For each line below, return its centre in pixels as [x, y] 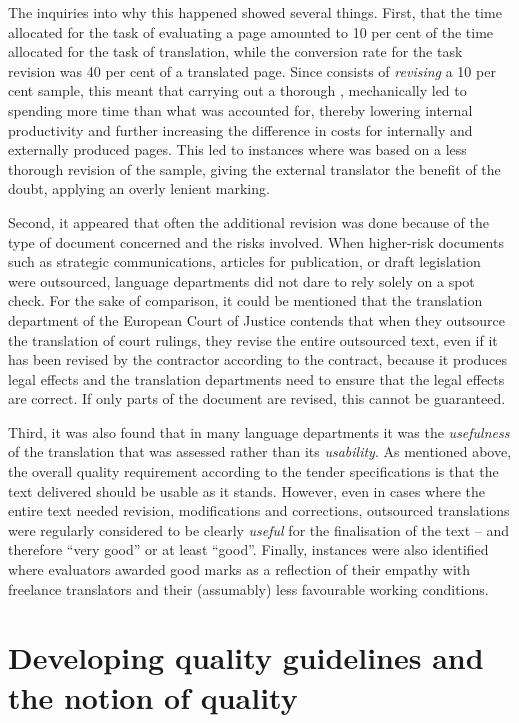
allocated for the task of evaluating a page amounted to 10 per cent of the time [251, 31]
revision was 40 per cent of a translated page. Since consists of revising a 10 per [252, 70]
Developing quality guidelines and [246, 657]
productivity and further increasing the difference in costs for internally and [240, 129]
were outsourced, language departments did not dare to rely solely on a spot [241, 280]
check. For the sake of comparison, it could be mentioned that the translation [245, 300]
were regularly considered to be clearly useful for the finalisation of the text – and [258, 529]
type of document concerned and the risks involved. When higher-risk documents [256, 241]
